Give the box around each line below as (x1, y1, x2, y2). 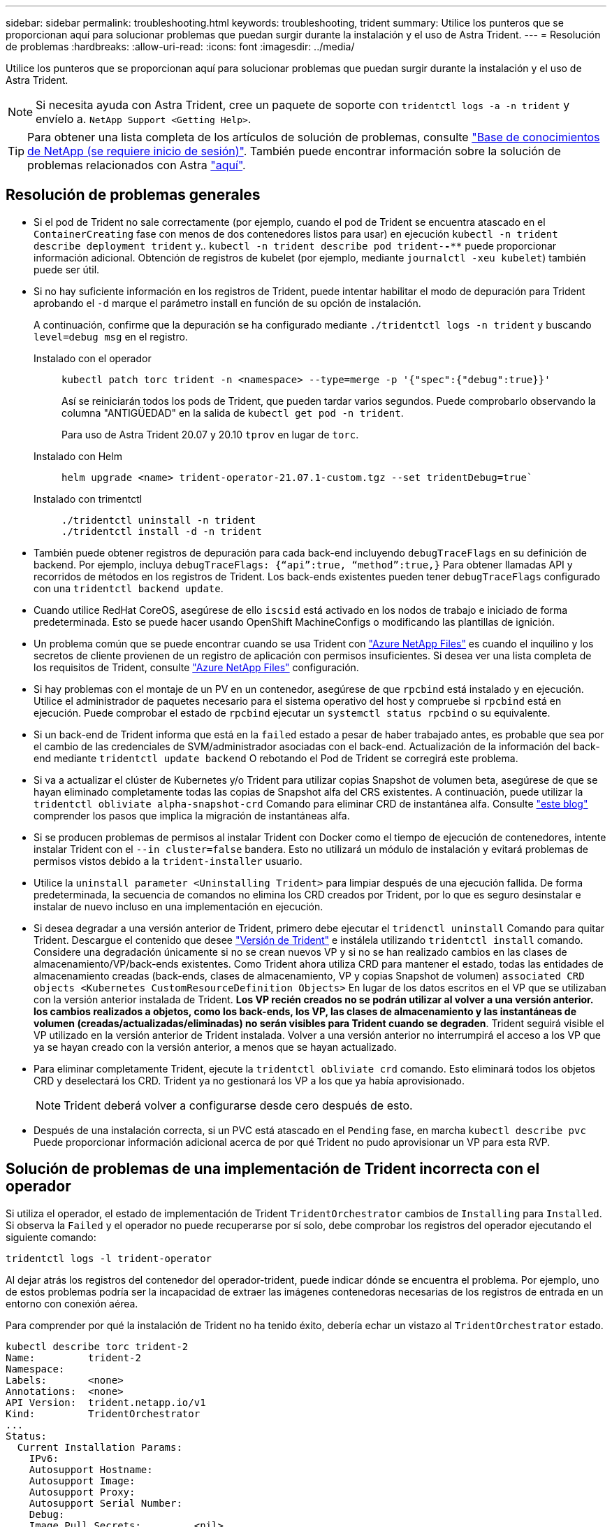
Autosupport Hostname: (29, 1463, 153, 1475)
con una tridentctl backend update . (34, 582, 224, 594)
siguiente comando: (6, 1231, 96, 1243)
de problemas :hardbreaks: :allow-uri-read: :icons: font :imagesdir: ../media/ (6, 41, 355, 52)
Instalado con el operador (34, 352, 152, 364)
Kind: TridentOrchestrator (6, 1407, 201, 1419)
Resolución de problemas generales (6, 186, 261, 204)
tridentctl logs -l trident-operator (6, 1252, 212, 1264)
